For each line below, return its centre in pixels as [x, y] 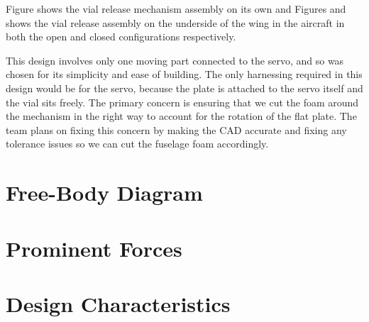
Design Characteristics [118, 303]
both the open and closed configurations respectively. [121, 37]
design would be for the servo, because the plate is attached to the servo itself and [184, 88]
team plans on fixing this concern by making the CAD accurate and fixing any [176, 129]
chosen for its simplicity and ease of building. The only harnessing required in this [184, 74]
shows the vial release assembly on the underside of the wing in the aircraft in [175, 22]
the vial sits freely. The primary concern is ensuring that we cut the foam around [182, 102]
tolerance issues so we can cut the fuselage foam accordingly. [137, 144]
